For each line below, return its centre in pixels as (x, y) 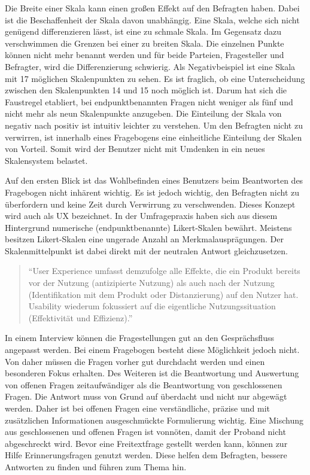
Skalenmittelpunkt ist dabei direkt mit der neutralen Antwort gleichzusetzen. (146, 250)
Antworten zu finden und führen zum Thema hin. (96, 466)
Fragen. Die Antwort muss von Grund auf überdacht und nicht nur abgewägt (146, 396)
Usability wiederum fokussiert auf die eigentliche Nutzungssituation (152, 306)
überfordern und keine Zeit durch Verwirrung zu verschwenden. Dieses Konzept (150, 204)
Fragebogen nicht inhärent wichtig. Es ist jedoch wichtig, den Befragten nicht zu (152, 192)
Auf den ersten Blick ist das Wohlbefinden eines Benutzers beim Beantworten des (154, 180)
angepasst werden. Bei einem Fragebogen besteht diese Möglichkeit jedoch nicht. (152, 350)
